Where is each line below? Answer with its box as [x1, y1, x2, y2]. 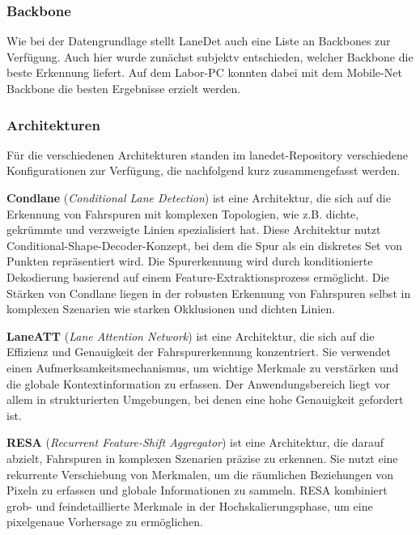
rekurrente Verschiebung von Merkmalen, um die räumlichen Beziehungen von [6, 465, 394, 482]
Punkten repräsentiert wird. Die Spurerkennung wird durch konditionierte [6, 253, 373, 270]
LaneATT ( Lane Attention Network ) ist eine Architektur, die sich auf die [6, 327, 375, 344]
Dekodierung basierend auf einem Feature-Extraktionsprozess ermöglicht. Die [6, 268, 389, 285]
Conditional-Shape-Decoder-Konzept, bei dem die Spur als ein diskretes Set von [6, 236, 403, 253]
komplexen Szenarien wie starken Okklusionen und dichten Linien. [6, 300, 336, 317]
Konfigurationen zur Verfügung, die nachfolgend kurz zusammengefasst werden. [6, 162, 401, 179]
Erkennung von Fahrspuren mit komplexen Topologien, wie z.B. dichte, [6, 205, 359, 222]
